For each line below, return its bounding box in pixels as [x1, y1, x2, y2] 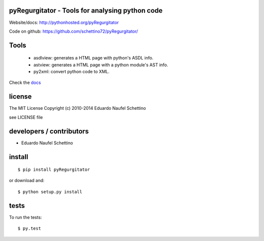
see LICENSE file [9, 114, 43, 120]
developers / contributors [9, 127, 89, 135]
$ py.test [18, 226, 41, 231]
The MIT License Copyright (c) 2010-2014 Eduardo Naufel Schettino [9, 105, 146, 111]
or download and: [9, 178, 45, 183]
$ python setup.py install [18, 189, 83, 195]
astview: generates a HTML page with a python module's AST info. [33, 61, 169, 68]
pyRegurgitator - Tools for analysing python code [9, 6, 163, 15]
